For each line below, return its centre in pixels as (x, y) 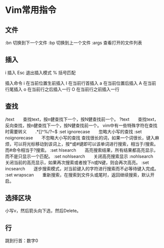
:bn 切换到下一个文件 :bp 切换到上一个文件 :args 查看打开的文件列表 (74, 43)
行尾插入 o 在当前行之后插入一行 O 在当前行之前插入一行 (62, 89)
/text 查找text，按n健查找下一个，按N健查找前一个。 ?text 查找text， (82, 119)
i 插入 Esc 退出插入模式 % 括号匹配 (40, 73)
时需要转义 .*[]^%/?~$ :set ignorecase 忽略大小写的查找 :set (73, 131)
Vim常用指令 (31, 10)
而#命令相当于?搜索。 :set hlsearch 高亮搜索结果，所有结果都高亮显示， (82, 150)
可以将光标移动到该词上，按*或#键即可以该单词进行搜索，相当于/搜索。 (86, 144)
